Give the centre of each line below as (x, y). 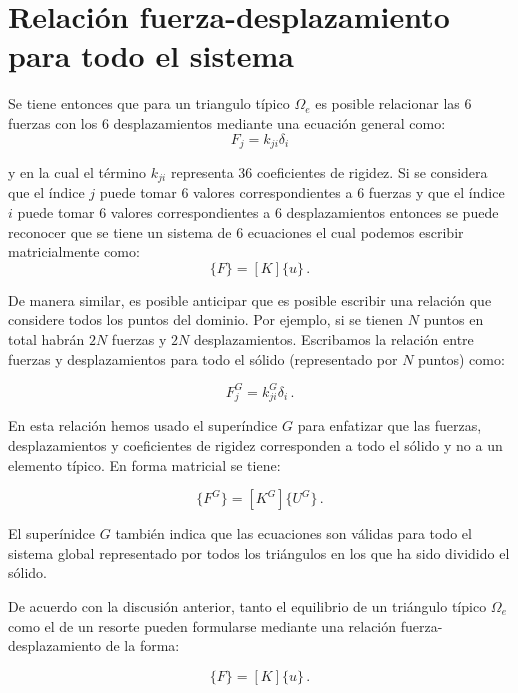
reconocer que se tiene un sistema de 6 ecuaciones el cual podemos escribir (236, 231)
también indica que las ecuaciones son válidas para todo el (293, 533)
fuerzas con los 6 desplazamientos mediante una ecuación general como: (227, 122)
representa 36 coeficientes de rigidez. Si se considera (329, 171)
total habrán (46, 338)
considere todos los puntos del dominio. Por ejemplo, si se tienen (206, 319)
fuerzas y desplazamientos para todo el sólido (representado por (203, 358)
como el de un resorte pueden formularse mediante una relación (202, 625)
